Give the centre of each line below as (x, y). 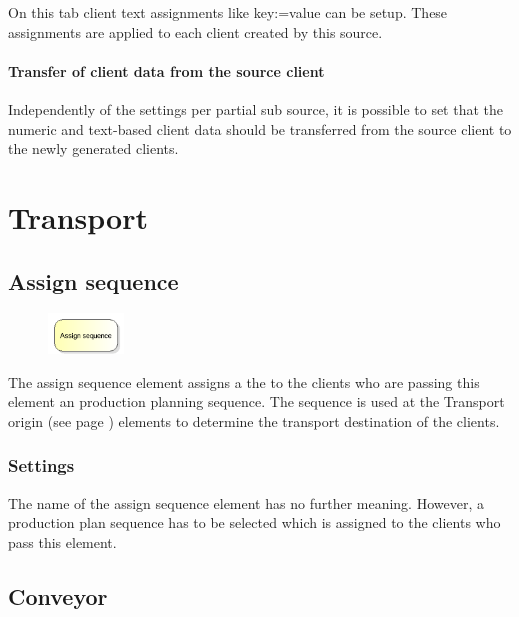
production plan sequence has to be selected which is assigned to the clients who (254, 522)
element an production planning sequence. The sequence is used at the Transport (256, 401)
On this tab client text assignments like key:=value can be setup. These (228, 12)
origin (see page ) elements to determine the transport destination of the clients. (254, 420)
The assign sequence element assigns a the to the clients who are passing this (244, 381)
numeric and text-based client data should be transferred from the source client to (260, 128)
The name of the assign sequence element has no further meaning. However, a (246, 502)
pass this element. (62, 541)
